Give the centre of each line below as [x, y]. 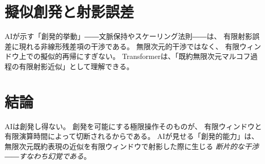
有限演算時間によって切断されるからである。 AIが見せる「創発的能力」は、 [132, 136]
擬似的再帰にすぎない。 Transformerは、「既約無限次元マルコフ [145, 56]
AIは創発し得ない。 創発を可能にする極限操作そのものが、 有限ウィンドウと [133, 126]
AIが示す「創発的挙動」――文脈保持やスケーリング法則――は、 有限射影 [129, 36]
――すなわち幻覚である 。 [48, 156]
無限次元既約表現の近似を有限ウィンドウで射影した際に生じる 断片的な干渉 [132, 146]
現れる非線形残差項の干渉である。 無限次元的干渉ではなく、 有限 [129, 46]
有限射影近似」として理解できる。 [76, 66]
